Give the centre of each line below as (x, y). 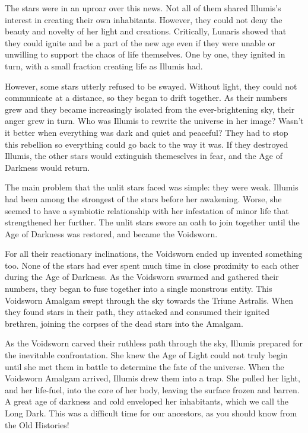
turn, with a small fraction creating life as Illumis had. (104, 66)
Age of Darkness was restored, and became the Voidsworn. (111, 233)
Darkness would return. (47, 167)
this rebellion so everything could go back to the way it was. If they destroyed (147, 144)
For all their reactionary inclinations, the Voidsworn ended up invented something (154, 254)
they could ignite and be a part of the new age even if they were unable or (140, 42)
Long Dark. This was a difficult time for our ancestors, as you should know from (151, 413)
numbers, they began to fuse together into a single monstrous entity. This (139, 289)
